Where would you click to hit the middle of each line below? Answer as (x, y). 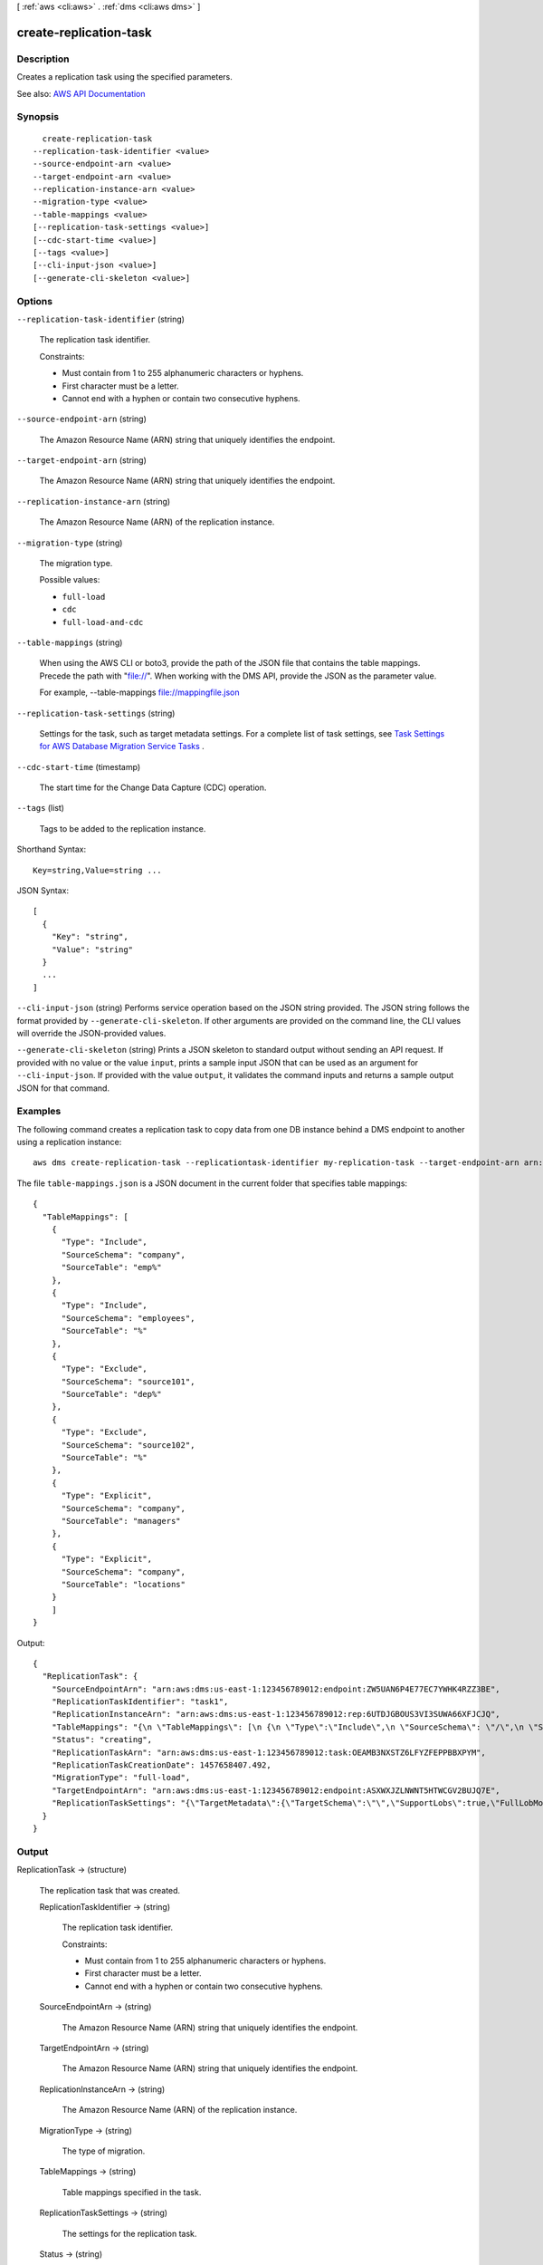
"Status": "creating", (102, 1740)
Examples (39, 1112)
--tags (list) (41, 808)
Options (35, 301)
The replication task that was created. (110, 1890)
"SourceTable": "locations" (123, 1584)
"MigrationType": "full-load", (121, 1778)
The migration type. (76, 564)
